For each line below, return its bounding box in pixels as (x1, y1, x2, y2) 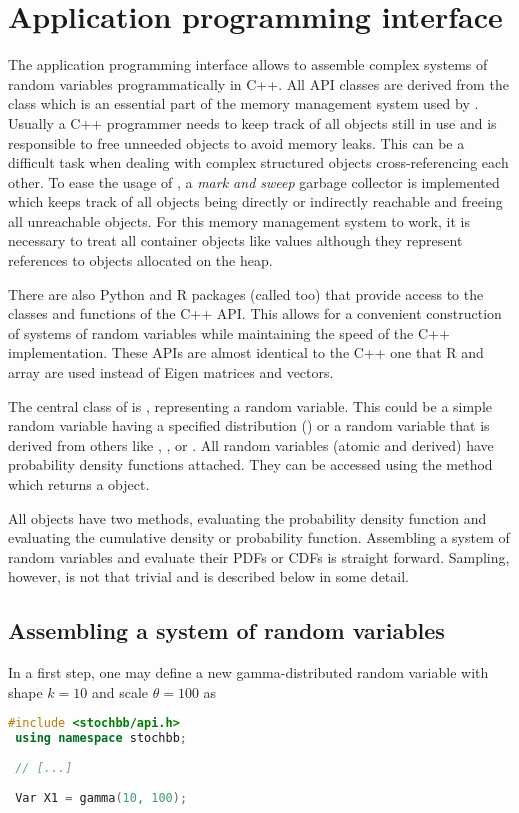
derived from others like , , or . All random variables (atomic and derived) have (8, 434, 494, 455)
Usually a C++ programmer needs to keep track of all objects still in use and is (8, 112, 497, 133)
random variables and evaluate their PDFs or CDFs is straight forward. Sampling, (8, 546, 510, 567)
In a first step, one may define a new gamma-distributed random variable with (8, 662, 489, 683)
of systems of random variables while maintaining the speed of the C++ (8, 322, 450, 343)
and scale (91, 681, 149, 702)
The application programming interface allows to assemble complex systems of (8, 54, 488, 75)
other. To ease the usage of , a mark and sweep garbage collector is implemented (8, 171, 500, 192)
